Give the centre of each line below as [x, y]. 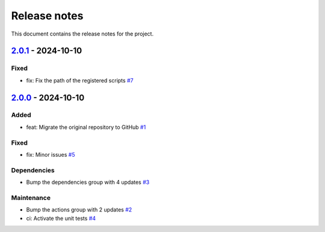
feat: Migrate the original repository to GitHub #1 [86, 127]
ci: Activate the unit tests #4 [61, 218]
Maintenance [31, 198]
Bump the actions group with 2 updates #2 [79, 210]
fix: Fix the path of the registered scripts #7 [80, 80]
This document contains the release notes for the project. [82, 34]
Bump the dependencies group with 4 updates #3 [88, 182]
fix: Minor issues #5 [51, 155]
